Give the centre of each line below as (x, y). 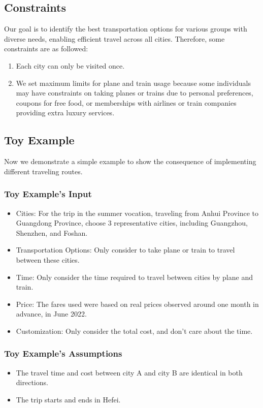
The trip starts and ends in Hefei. (68, 399)
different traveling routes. (43, 171)
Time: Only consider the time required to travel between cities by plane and (134, 277)
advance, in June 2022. (51, 314)
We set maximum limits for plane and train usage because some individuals (133, 83)
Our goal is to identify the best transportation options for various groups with (126, 29)
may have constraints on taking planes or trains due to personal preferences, (135, 93)
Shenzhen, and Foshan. (52, 232)
